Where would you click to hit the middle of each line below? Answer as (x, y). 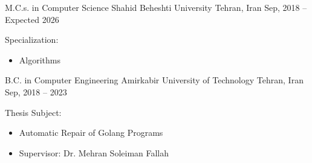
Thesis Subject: (33, 112)
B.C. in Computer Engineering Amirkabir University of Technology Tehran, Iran (154, 80)
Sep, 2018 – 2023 (36, 91)
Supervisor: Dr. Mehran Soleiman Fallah (94, 152)
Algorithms (40, 59)
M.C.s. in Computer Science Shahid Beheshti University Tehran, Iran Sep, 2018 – (156, 7)
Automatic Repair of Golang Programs (91, 133)
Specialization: (32, 40)
